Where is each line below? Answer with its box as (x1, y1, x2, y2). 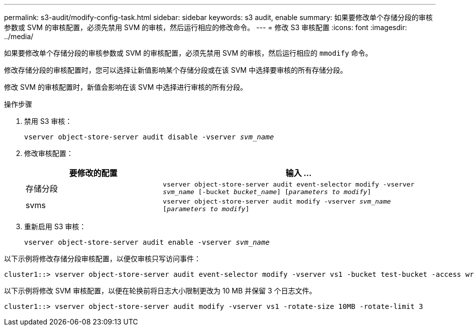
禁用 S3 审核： (24, 117, 72, 125)
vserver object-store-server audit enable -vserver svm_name (24, 238, 270, 246)
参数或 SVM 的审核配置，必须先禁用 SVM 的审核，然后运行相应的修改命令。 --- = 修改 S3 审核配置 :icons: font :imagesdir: (4, 23, 407, 32)
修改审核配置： (24, 149, 73, 157)
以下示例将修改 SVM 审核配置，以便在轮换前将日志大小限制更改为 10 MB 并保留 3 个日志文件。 (4, 286, 316, 295)
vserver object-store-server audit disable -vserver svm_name (24, 133, 274, 141)
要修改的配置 (69, 168, 117, 178)
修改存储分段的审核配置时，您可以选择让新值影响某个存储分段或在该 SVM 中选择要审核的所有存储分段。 (4, 66, 347, 74)
